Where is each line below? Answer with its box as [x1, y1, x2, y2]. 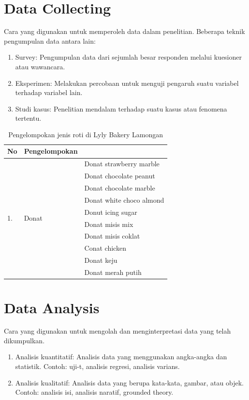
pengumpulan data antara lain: [4, 35, 96, 46]
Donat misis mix [84, 219, 133, 229]
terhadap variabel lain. [15, 87, 83, 97]
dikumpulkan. [4, 335, 45, 345]
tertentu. [15, 113, 42, 123]
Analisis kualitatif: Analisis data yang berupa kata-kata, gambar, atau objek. [15, 377, 244, 387]
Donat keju [84, 255, 117, 265]
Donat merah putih [84, 267, 142, 277]
